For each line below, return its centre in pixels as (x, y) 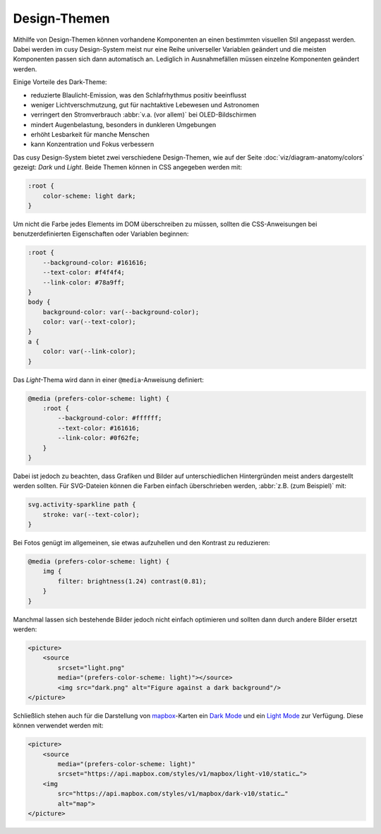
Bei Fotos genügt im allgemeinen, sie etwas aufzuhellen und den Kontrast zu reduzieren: (142, 543)
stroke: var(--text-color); (91, 514)
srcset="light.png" (91, 668)
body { (39, 302)
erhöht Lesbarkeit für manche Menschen (90, 135)
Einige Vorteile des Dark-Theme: (60, 82)
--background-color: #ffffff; (110, 418)
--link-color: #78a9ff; (84, 282)
